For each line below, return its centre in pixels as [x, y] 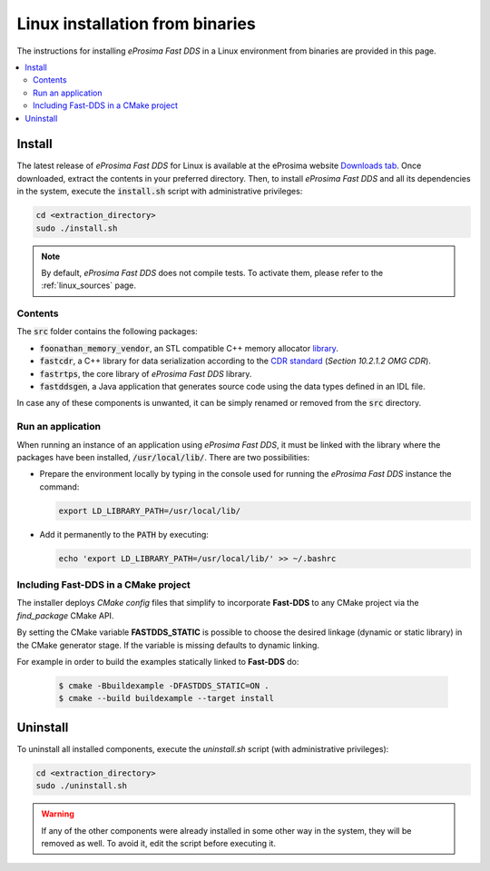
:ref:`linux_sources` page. [88, 285]
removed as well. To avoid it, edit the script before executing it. [159, 843]
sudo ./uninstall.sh [81, 786]
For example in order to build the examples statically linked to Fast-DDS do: [158, 661]
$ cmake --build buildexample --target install [166, 698]
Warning [58, 814]
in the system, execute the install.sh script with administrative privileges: [160, 192]
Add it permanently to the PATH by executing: [124, 534]
